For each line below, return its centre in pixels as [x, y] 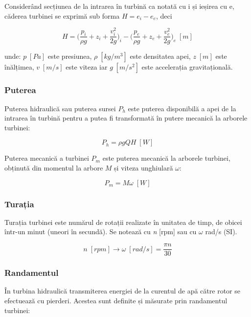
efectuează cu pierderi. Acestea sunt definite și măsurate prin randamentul [116, 300]
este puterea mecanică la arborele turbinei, [166, 158]
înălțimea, [19, 67]
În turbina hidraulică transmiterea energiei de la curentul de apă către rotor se [122, 291]
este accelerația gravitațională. [187, 67]
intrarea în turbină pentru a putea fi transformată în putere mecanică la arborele [126, 118]
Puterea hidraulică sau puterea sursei [60, 108]
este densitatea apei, [160, 56]
